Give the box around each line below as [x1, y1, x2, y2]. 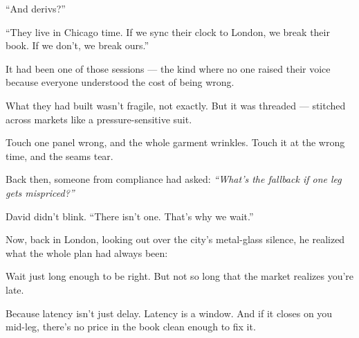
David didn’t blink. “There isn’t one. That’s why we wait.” [6, 208, 254, 223]
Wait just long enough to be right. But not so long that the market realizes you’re [6, 269, 354, 283]
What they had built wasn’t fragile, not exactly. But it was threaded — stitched [6, 98, 346, 112]
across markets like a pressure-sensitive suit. [6, 112, 192, 126]
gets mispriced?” [6, 185, 75, 199]
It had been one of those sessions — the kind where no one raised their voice [6, 61, 331, 75]
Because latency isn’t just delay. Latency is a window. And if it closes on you [6, 305, 333, 320]
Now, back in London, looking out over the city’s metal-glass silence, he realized [6, 232, 345, 247]
